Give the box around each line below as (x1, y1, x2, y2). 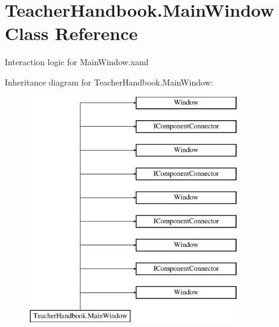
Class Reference (5, 21, 138, 45)
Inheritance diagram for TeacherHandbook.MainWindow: (5, 75, 213, 88)
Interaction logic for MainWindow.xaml (5, 56, 149, 68)
